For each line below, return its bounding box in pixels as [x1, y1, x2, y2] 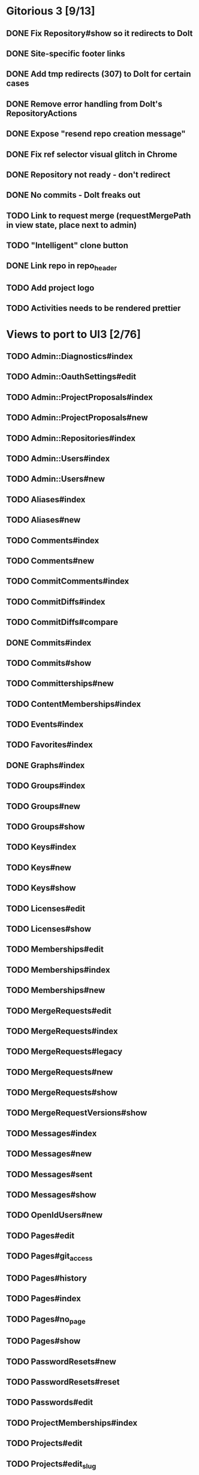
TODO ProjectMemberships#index [6, 1418, 138, 1428]
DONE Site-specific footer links [6, 48, 126, 58]
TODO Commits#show [6, 657, 92, 668]
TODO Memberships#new [6, 985, 105, 996]
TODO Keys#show [6, 883, 76, 893]
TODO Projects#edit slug [6, 1459, 97, 1470]
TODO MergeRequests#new [6, 1067, 113, 1077]
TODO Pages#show [6, 1336, 81, 1346]
